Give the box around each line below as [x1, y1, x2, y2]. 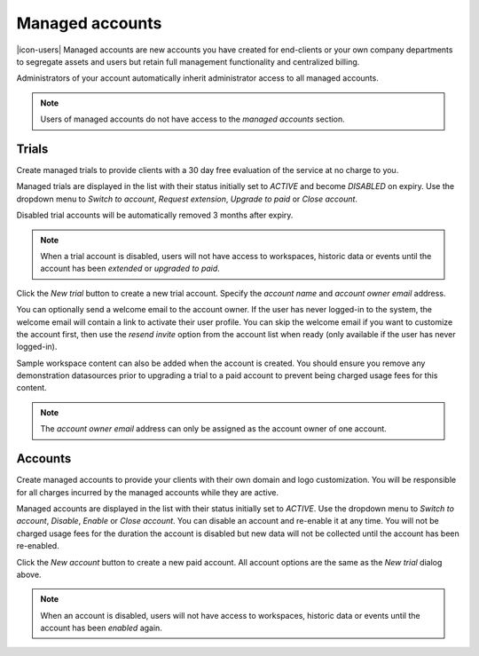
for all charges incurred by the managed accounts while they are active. [16, 486, 279, 497]
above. [16, 569, 42, 580]
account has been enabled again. [40, 622, 163, 634]
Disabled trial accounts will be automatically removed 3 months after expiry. [16, 209, 294, 221]
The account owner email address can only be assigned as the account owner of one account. [40, 423, 388, 434]
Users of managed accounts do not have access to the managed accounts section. [40, 114, 345, 124]
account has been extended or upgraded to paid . [40, 263, 221, 274]
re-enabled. [16, 541, 59, 551]
